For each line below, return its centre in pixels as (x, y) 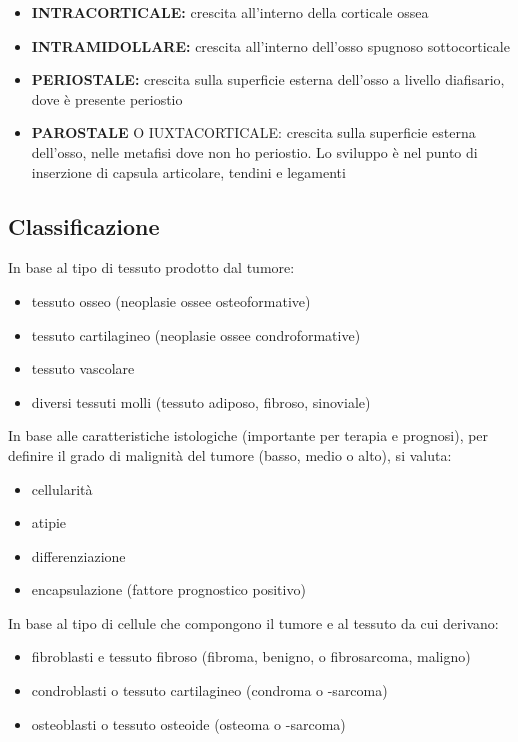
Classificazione (84, 225)
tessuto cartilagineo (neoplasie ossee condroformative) (196, 334)
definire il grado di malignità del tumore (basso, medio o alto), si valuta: (230, 454)
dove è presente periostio (107, 98)
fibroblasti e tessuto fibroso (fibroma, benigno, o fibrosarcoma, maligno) (251, 656)
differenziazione (78, 555)
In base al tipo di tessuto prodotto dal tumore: (151, 267)
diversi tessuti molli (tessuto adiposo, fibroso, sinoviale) (201, 401)
